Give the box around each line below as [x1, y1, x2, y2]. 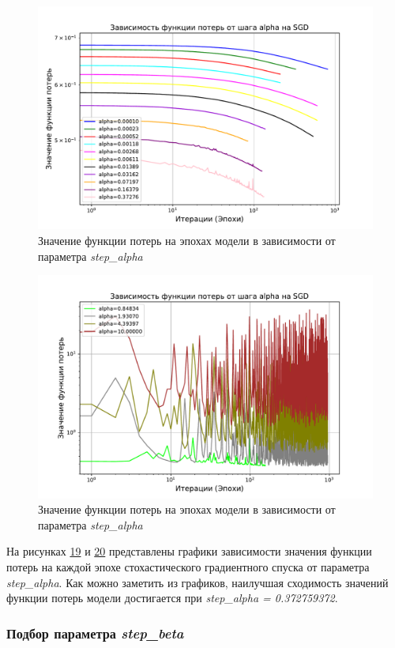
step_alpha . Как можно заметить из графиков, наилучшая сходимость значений [6, 574, 389, 590]
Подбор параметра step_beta [6, 623, 184, 642]
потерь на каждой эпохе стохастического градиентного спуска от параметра [6, 558, 370, 575]
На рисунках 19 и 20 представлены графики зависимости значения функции [6, 543, 372, 559]
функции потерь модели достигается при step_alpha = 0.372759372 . [6, 590, 338, 606]
